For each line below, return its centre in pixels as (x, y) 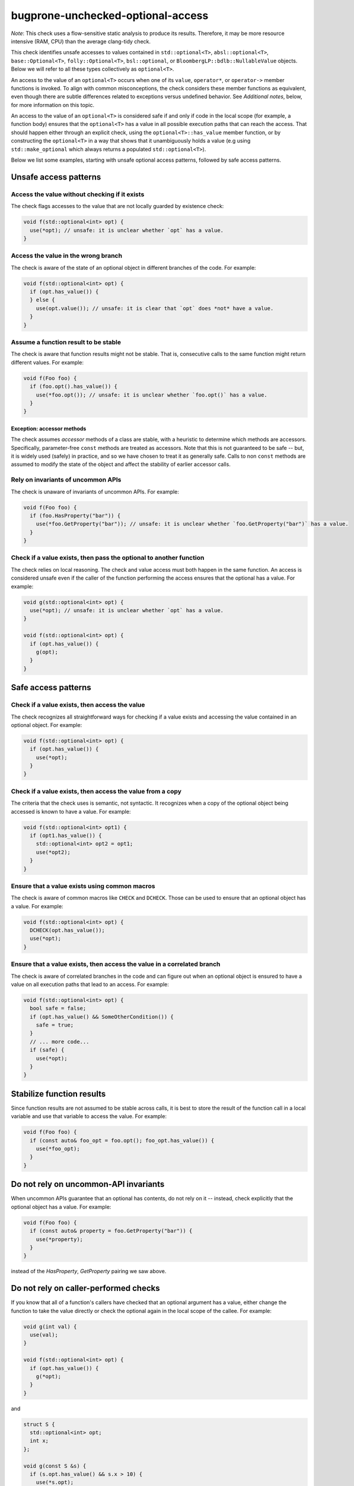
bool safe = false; (58, 1008)
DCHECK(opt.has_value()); (67, 930)
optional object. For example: (47, 725)
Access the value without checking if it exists (78, 194)
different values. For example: (47, 362)
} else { (42, 300)
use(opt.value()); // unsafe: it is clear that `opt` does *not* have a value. (155, 308)
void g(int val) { (50, 1326)
